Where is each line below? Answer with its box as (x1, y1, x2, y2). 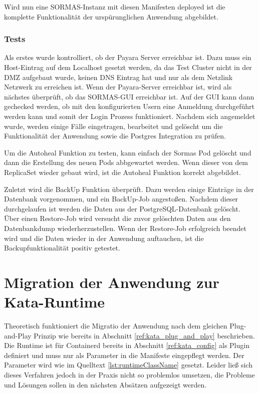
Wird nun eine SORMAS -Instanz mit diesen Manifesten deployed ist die (4, 1, 225, 11)
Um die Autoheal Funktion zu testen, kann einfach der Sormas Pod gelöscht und (4, 147, 251, 157)
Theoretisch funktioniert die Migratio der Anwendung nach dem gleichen (4, 320, 227, 330)
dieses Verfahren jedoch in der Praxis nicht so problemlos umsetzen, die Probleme (4, 369, 255, 379)
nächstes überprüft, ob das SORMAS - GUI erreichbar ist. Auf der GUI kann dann (4, 91, 254, 101)
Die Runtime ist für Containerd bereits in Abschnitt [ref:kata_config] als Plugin (4, 340, 249, 350)
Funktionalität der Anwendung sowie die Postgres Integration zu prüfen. (4, 130, 226, 141)
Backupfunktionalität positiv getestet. (4, 242, 120, 253)
